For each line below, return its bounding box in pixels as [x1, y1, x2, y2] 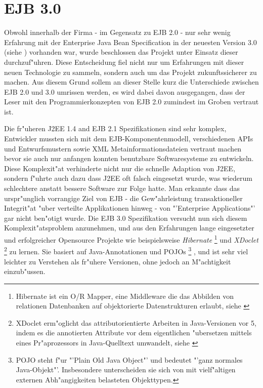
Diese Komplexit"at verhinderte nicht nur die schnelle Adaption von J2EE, [4, 163, 236, 173]
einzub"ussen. [4, 266, 46, 277]
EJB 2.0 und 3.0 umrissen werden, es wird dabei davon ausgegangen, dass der [4, 86, 245, 97]
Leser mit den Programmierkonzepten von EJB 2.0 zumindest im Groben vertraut [4, 96, 259, 107]
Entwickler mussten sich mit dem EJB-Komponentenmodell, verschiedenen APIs [4, 133, 253, 144]
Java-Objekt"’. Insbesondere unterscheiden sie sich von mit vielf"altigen [16, 364, 236, 375]
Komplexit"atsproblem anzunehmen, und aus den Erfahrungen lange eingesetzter [4, 222, 254, 233]
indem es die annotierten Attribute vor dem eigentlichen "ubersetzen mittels [16, 327, 252, 338]
